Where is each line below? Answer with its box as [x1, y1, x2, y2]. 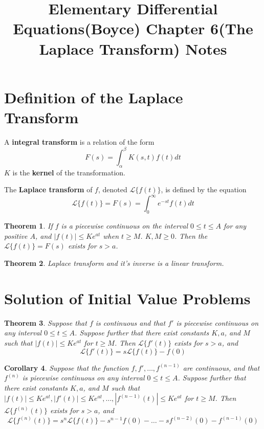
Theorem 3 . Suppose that [4, 317, 87, 328]
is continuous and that [95, 317, 166, 328]
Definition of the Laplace [4, 86, 183, 107]
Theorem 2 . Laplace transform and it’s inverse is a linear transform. [4, 258, 224, 268]
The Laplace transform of [4, 184, 93, 195]
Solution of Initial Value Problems [4, 287, 251, 308]
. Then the [174, 230, 208, 241]
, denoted [98, 184, 127, 195]
